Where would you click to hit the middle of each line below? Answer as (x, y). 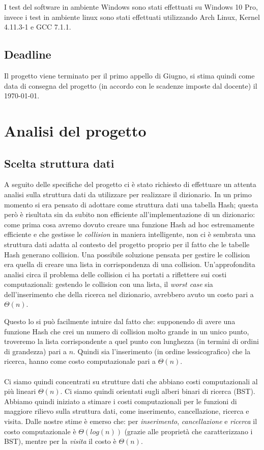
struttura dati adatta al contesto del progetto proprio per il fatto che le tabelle (127, 244)
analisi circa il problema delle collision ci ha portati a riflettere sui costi (115, 274)
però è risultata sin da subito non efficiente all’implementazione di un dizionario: (130, 214)
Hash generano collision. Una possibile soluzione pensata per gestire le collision (127, 254)
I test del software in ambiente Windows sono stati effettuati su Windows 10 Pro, (131, 7)
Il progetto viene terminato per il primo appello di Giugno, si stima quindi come (129, 75)
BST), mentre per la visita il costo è (60, 441)
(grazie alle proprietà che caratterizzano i (188, 431)
